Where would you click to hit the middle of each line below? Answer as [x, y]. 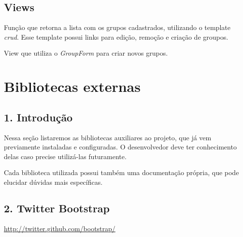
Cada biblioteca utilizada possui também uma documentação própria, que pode [121, 172]
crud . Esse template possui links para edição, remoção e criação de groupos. [116, 37]
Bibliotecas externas [72, 86]
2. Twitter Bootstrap [57, 208]
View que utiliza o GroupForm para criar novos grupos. [86, 53]
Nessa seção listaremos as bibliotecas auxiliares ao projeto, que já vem [108, 137]
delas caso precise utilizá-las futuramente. [65, 156]
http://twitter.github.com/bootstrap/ [60, 228]
